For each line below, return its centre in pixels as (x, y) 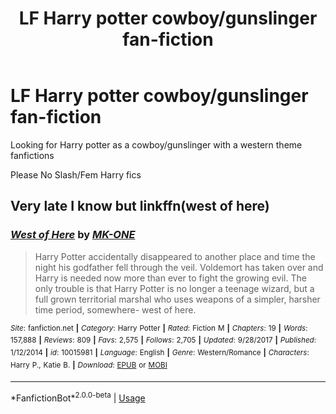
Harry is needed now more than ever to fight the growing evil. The (170, 278)
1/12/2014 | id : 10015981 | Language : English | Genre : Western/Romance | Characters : (160, 352)
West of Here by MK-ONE (73, 235)
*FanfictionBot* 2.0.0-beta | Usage (78, 397)
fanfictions (32, 155)
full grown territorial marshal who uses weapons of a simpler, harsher (177, 299)
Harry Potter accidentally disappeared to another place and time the (175, 256)
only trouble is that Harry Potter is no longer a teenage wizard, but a (174, 288)
